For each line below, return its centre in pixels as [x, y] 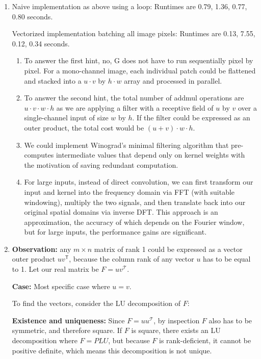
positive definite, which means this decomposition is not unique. [112, 350]
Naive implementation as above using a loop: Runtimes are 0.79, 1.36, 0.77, [129, 6]
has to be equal [227, 259]
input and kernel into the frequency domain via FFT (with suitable [129, 191]
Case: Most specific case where [61, 286]
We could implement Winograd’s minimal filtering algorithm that [126, 145]
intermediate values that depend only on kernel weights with [150, 155]
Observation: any [42, 249]
